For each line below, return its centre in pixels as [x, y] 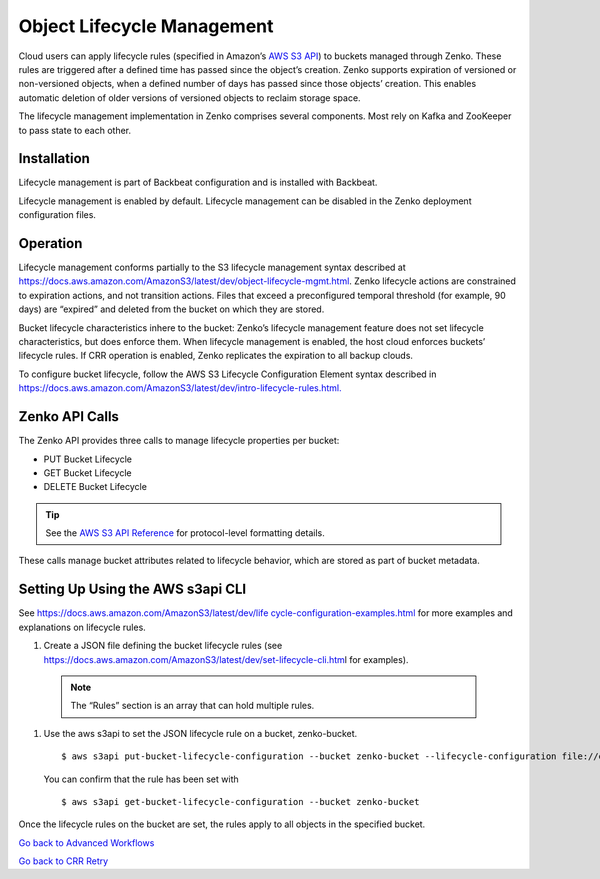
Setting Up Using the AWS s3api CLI [132, 589]
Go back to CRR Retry [63, 861]
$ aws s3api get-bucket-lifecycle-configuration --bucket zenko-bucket [240, 801]
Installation [54, 158]
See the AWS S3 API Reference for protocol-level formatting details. [185, 533]
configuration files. [57, 215]
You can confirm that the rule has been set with [141, 779]
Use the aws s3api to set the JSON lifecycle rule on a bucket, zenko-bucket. [200, 733]
